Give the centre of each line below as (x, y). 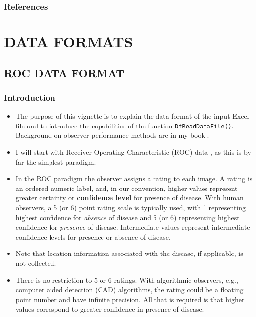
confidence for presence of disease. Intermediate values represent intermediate (133, 227)
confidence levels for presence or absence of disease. (93, 236)
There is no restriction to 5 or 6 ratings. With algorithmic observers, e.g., (127, 280)
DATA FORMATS (69, 41)
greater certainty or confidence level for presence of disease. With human (129, 198)
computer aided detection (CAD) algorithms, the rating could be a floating (129, 289)
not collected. (36, 263)
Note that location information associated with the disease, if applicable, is (129, 253)
